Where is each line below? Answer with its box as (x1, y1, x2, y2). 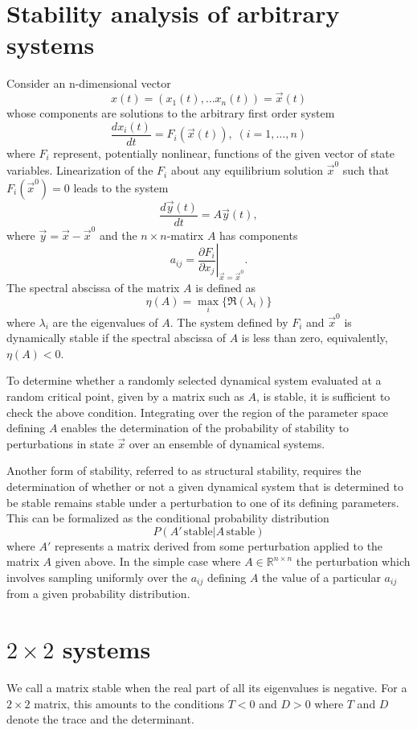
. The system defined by (170, 313, 288, 330)
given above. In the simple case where (55, 553, 241, 570)
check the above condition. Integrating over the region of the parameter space (6, 403, 389, 420)
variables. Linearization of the (6, 162, 153, 179)
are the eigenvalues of (52, 313, 158, 330)
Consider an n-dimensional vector (6, 75, 171, 92)
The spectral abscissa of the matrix (6, 279, 180, 296)
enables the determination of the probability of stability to (61, 419, 350, 436)
